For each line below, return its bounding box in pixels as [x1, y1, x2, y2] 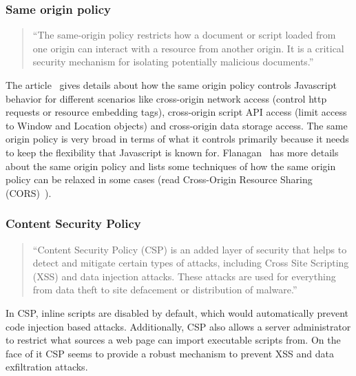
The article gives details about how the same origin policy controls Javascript [6, 78, 337, 92]
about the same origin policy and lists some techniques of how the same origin [6, 158, 336, 173]
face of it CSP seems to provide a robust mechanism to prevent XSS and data [6, 346, 334, 360]
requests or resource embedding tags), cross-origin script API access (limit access [6, 105, 347, 119]
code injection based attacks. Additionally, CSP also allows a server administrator [6, 319, 351, 333]
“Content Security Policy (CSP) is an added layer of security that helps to [32, 242, 347, 256]
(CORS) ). [6, 185, 52, 200]
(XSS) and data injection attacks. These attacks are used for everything [32, 269, 336, 283]
